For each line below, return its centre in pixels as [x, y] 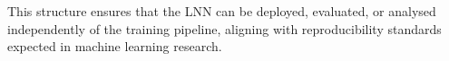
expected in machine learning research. [115, 46]
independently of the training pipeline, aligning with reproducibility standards [224, 28]
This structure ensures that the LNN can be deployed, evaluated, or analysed [222, 11]
